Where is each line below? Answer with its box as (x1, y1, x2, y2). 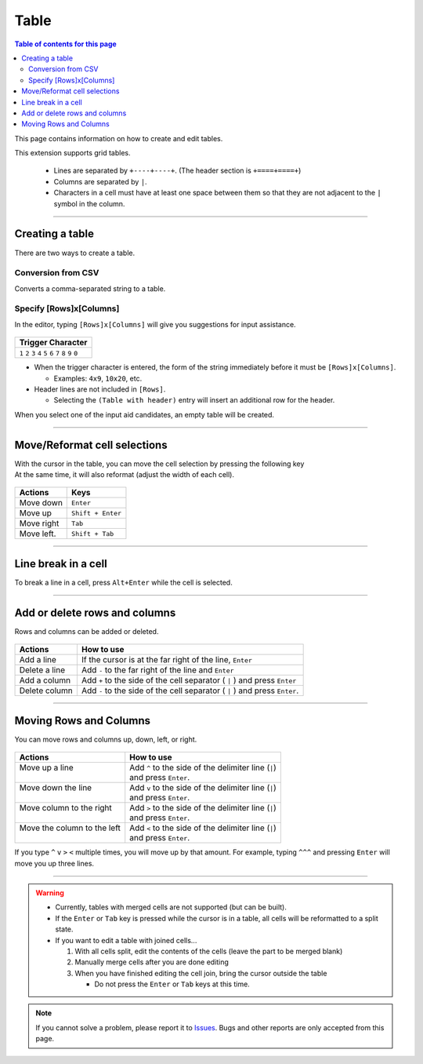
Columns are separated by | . (53, 177, 148, 186)
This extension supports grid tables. (14, 148, 131, 158)
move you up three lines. (14, 858, 94, 868)
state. (55, 924, 74, 934)
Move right (19, 518, 60, 529)
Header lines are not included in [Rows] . (34, 384, 166, 394)
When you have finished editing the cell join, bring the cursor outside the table (74, 968, 327, 978)
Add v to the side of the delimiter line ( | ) (129, 782, 277, 793)
